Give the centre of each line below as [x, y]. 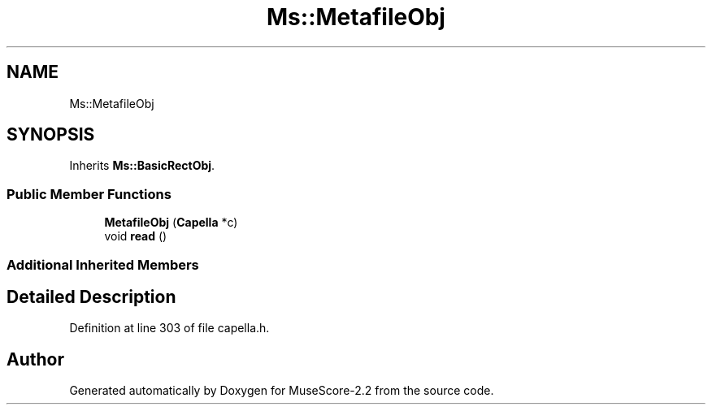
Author [35, 359]
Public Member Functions [89, 194]
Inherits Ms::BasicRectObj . [142, 166]
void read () [136, 236]
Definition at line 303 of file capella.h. [169, 328]
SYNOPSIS [51, 135]
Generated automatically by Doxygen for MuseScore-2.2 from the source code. [282, 391]
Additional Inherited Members [103, 264]
